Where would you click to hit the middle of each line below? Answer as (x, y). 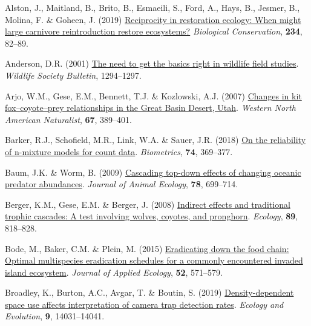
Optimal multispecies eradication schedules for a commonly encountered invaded (154, 260)
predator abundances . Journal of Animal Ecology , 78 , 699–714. (122, 184)
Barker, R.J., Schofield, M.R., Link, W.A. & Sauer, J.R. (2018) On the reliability (155, 140)
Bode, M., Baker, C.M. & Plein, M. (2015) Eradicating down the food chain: (147, 248)
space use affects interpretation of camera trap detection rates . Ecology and (144, 304)
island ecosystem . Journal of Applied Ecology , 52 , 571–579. (114, 272)
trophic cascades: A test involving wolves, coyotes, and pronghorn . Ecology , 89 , (152, 216)
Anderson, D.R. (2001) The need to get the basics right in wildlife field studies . (152, 63)
